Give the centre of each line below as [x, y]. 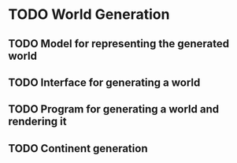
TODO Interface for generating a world [104, 82]
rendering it [37, 122]
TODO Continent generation [78, 148]
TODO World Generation [89, 15]
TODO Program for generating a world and [113, 109]
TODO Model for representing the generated [119, 44]
